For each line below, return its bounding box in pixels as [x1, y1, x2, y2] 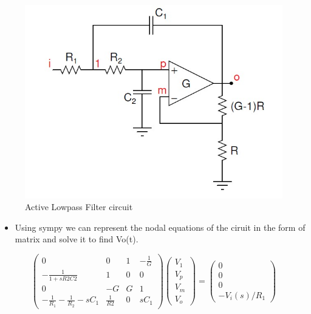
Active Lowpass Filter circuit [25, 200, 133, 213]
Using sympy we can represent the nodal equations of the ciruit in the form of [15, 220, 306, 233]
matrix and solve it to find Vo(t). [15, 233, 138, 245]
